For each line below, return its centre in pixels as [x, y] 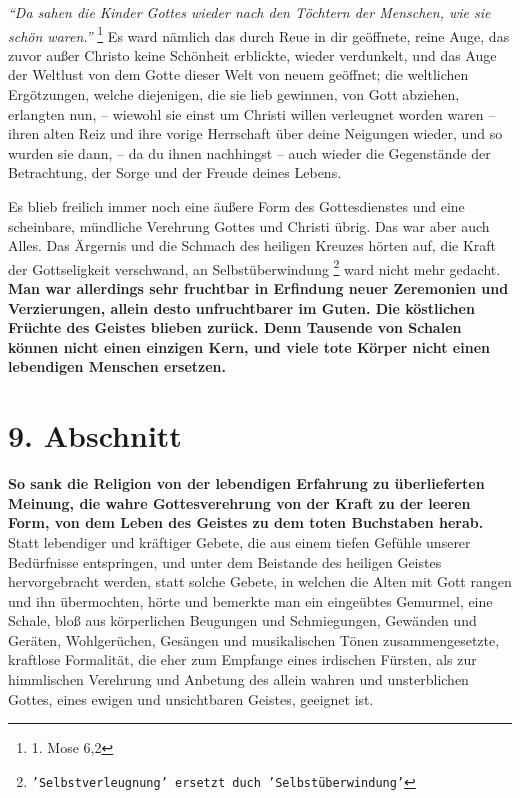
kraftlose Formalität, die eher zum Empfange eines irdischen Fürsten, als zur [242, 659]
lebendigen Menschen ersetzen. [117, 366]
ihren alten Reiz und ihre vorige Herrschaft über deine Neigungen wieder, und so [255, 133]
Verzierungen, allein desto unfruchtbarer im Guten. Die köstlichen [241, 307]
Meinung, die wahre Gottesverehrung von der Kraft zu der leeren [239, 502]
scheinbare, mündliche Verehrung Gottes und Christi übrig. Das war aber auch [249, 225]
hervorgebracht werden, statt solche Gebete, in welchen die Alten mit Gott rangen [260, 581]
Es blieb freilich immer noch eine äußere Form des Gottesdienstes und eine [236, 206]
